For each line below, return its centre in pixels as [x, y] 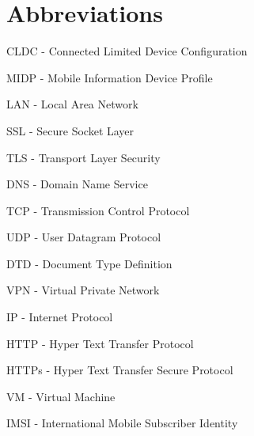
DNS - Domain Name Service [77, 184]
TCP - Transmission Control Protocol [98, 210]
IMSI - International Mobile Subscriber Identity [122, 423]
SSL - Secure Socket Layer [70, 130]
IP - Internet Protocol [60, 317]
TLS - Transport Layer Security [83, 157]
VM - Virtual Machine [61, 396]
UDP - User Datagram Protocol [84, 237]
